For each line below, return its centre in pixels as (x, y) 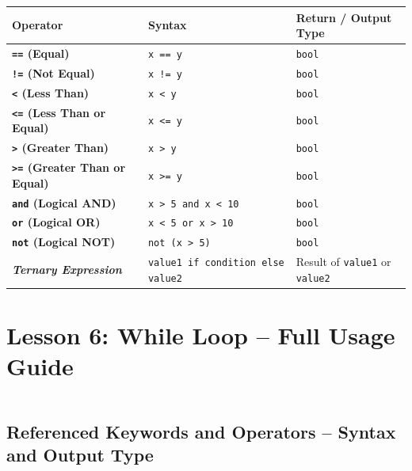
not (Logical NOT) (64, 242)
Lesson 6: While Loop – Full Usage (201, 335)
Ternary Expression (67, 270)
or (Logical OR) (56, 222)
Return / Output (344, 17)
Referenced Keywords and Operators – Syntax (201, 431)
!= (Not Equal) (53, 72)
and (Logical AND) (64, 202)
